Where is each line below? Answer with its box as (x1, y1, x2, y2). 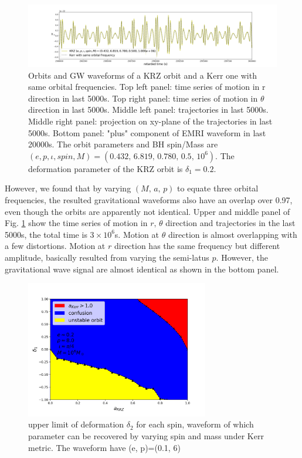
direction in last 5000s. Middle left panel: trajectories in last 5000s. (28, 103, 269, 116)
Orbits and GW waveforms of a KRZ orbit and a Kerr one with (28, 69, 257, 81)
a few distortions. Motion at (5, 240, 106, 252)
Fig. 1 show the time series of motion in (5, 217, 148, 229)
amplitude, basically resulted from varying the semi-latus (5, 251, 209, 263)
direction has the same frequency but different (114, 240, 280, 252)
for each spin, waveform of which (136, 418, 254, 430)
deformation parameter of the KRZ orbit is (28, 162, 183, 174)
